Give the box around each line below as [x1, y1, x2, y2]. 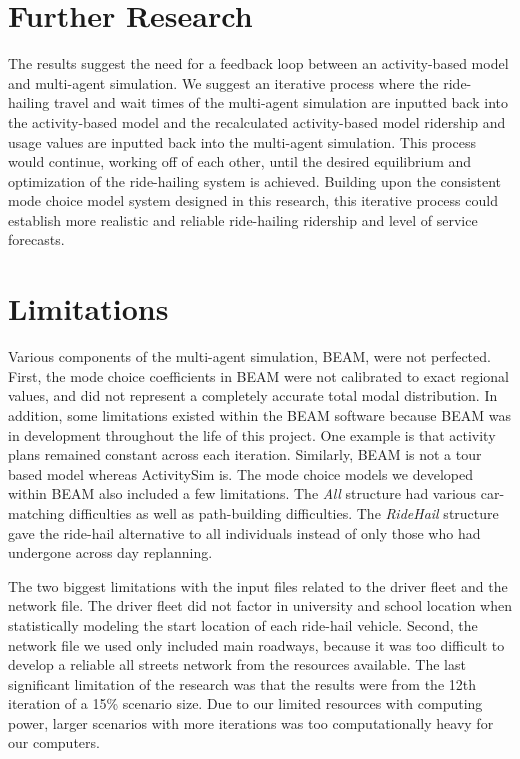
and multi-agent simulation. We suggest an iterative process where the [8, 72, 439, 93]
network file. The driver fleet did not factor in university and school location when [8, 595, 512, 616]
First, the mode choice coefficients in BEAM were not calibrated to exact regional [8, 365, 509, 386]
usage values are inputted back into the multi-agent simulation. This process [8, 131, 476, 152]
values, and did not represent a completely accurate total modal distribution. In [8, 385, 498, 406]
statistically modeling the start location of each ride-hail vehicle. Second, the [8, 614, 478, 635]
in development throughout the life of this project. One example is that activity [8, 424, 496, 445]
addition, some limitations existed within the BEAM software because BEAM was [8, 404, 511, 425]
